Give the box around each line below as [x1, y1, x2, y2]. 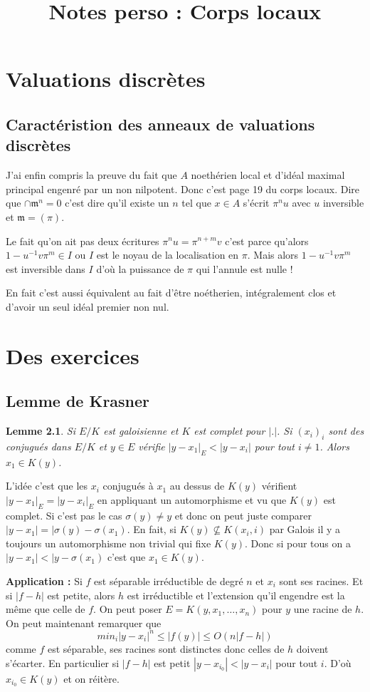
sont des [328, 423, 364, 438]
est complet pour [194, 423, 265, 438]
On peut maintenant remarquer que [6, 615, 162, 630]
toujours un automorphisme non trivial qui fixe [6, 535, 211, 550]
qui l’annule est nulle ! [196, 261, 293, 276]
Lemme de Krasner [6, 390, 150, 412]
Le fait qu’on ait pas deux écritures [6, 233, 159, 248]
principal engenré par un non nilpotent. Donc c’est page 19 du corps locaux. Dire [6, 181, 359, 196]
